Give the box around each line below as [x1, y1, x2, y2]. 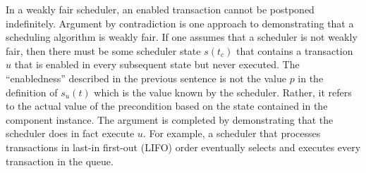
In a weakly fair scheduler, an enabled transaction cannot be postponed [6, 2, 315, 16]
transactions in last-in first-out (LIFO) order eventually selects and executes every [6, 139, 361, 154]
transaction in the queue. [6, 153, 114, 168]
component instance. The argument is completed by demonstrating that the [6, 112, 334, 127]
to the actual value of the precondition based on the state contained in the [6, 98, 328, 113]
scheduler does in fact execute [6, 126, 135, 141]
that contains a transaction [236, 43, 353, 58]
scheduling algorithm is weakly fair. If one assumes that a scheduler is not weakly [6, 30, 358, 44]
